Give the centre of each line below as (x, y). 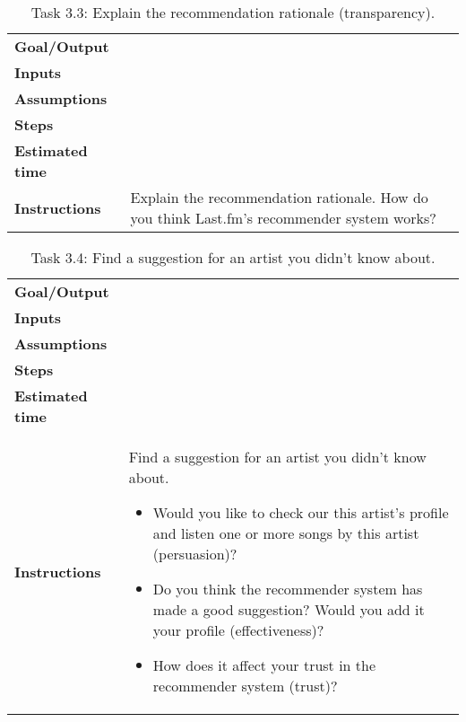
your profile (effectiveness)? (238, 630)
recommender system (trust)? (245, 686)
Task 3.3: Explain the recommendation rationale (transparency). (233, 12)
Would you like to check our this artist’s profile (301, 512)
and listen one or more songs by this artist (286, 533)
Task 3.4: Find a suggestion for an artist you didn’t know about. (233, 257)
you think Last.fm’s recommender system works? (283, 218)
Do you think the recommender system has (288, 589)
